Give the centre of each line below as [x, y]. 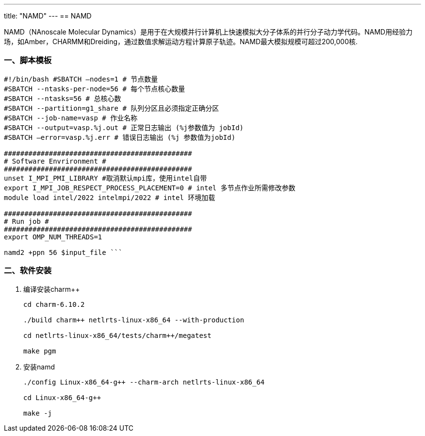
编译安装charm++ [52, 289]
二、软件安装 [28, 271]
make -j [38, 413]
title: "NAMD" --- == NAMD [48, 16]
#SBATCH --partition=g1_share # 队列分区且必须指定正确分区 [112, 108]
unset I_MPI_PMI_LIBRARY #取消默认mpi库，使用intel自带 [106, 178]
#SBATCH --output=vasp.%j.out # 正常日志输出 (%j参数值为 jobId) [124, 127]
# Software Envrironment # [55, 161]
